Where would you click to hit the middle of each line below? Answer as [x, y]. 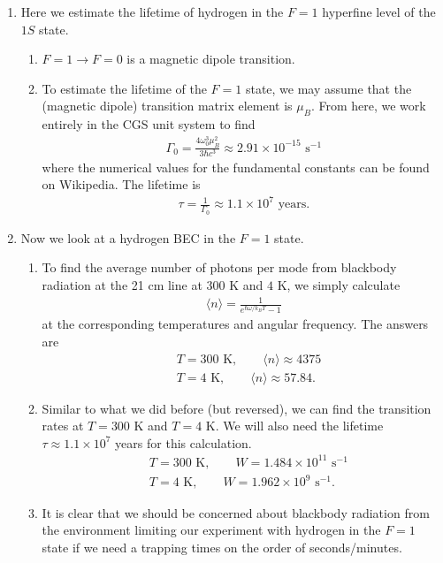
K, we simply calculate [339, 284]
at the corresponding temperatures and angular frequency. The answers [235, 324]
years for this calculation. [183, 442]
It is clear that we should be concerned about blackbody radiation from [236, 512]
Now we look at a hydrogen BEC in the [128, 237]
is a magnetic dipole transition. [211, 59]
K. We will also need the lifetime [294, 426]
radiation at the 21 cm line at [122, 284]
